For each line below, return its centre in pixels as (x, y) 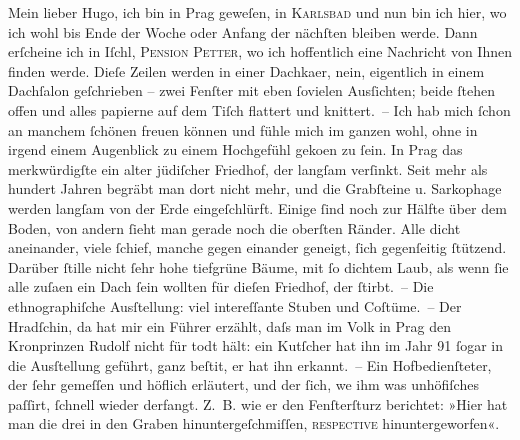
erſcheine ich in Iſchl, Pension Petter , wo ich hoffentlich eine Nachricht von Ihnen (260, 51)
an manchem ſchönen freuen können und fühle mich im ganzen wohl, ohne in (243, 129)
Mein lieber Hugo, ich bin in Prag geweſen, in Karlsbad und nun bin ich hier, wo (257, 12)
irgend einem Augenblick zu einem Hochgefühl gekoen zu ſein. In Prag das (235, 149)
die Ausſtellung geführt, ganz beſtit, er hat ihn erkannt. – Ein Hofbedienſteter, (250, 364)
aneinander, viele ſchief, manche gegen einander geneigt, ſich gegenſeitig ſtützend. (257, 247)
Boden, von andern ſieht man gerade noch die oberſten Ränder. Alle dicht (234, 227)
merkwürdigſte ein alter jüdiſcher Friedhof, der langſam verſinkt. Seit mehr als (248, 168)
